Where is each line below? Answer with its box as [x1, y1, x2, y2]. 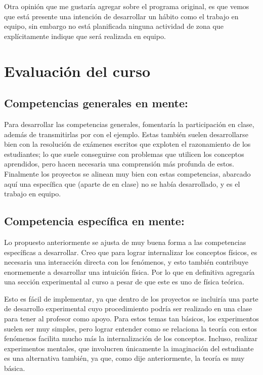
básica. [4, 363, 25, 373]
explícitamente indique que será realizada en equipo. [4, 30, 166, 41]
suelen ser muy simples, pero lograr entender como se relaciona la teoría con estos [4, 323, 257, 334]
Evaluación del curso [4, 60, 151, 81]
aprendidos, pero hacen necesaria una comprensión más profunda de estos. [4, 158, 234, 169]
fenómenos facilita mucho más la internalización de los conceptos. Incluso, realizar [4, 333, 258, 344]
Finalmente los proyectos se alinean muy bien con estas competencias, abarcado [4, 168, 251, 179]
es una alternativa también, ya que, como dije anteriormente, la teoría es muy [4, 353, 245, 363]
